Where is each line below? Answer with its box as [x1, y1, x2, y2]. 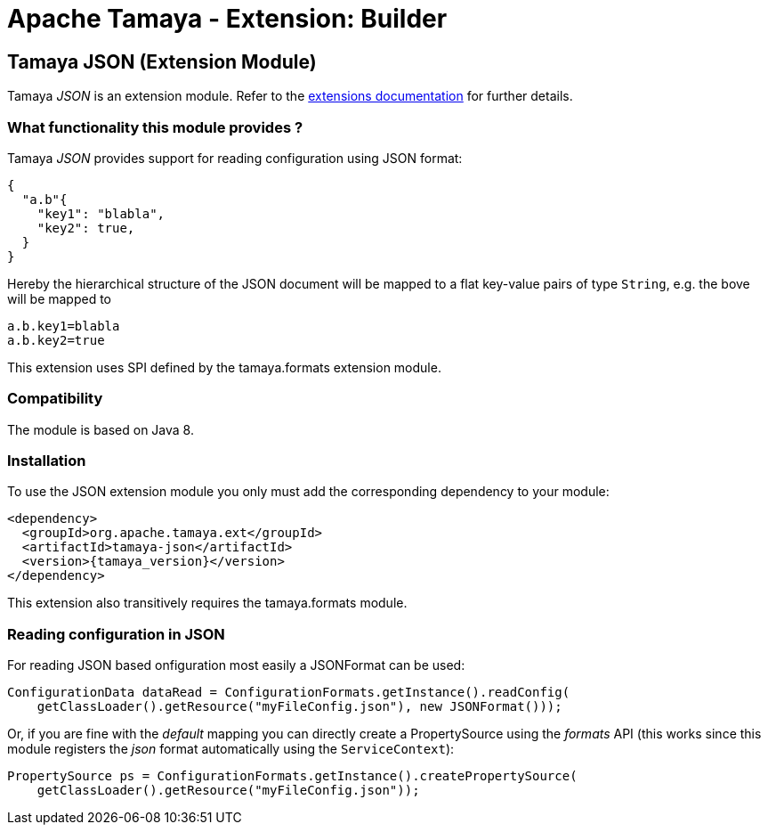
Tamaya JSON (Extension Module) [7, 50, 317, 73]
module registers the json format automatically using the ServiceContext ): [7, 741, 455, 757]
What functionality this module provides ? [7, 118, 303, 136]
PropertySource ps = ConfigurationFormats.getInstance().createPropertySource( [7, 769, 578, 784]
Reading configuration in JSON [7, 624, 225, 643]
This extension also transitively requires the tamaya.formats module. [7, 595, 408, 611]
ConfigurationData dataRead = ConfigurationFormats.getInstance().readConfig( [7, 685, 570, 700]
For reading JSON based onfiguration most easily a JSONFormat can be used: [7, 657, 465, 673]
